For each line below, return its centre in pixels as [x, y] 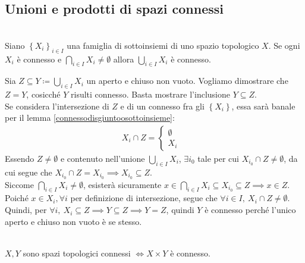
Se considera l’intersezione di [57, 106]
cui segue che [29, 172]
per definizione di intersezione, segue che [144, 198]
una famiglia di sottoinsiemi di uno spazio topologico [163, 45]
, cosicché [43, 94]
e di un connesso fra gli [162, 106]
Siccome [19, 184]
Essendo [20, 158]
